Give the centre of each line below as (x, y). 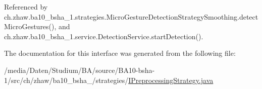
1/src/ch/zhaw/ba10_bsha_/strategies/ (66, 80)
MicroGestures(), (30, 26)
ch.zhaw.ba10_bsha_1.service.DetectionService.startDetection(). (104, 36)
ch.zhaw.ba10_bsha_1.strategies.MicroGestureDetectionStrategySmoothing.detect (131, 16)
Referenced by (26, 7)
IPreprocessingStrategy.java (171, 80)
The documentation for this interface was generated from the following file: (120, 53)
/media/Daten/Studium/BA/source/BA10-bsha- (80, 70)
